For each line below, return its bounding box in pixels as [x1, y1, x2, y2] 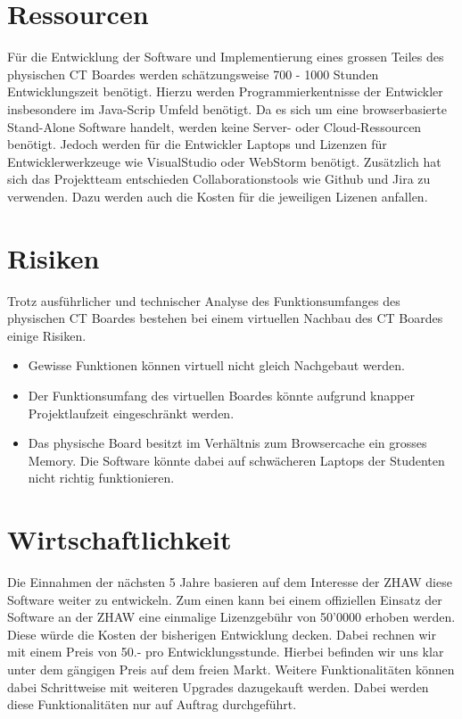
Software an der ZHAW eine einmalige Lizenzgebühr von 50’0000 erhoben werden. [7, 607, 456, 626]
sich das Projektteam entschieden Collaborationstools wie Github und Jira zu [7, 169, 431, 188]
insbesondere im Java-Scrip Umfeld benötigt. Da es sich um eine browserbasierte [7, 99, 447, 118]
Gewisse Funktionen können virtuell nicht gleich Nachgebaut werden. [28, 356, 405, 375]
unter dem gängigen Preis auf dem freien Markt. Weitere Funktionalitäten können [7, 660, 455, 679]
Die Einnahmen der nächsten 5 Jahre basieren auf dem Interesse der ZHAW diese [7, 573, 452, 591]
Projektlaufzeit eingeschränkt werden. [28, 403, 235, 422]
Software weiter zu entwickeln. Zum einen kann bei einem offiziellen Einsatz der [7, 590, 442, 608]
